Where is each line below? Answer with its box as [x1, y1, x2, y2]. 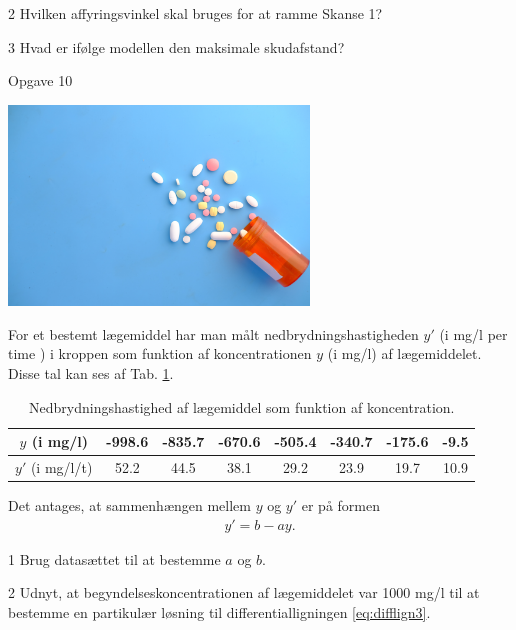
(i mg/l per [439, 323, 508, 344]
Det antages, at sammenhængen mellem [8, 495, 251, 516]
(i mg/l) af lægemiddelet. [327, 343, 482, 364]
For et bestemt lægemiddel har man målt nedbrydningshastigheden [8, 323, 419, 344]
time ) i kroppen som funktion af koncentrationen [8, 343, 312, 364]
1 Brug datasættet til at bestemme [8, 548, 221, 569]
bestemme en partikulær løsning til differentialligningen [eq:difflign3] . [8, 601, 431, 622]
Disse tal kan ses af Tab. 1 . [8, 362, 174, 383]
